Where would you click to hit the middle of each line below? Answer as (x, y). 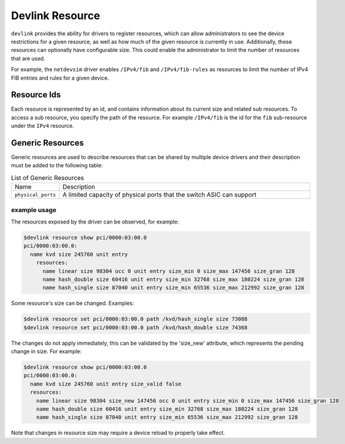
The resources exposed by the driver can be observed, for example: (95, 222)
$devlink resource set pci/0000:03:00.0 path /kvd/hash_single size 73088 (136, 319)
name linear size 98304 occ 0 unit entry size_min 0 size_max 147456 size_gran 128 (169, 271)
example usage (34, 210)
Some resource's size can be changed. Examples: (73, 303)
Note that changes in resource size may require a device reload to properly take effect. (118, 433)
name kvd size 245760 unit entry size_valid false (106, 384)
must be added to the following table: (57, 166)
